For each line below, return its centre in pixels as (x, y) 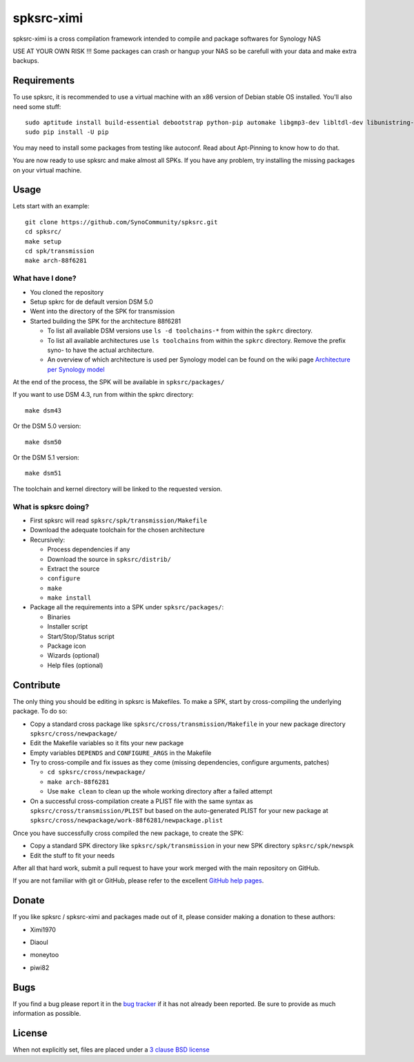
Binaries (59, 617)
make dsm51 (43, 473)
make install (69, 598)
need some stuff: (37, 106)
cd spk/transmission (60, 251)
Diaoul (39, 943)
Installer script (68, 627)
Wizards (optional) (73, 656)
